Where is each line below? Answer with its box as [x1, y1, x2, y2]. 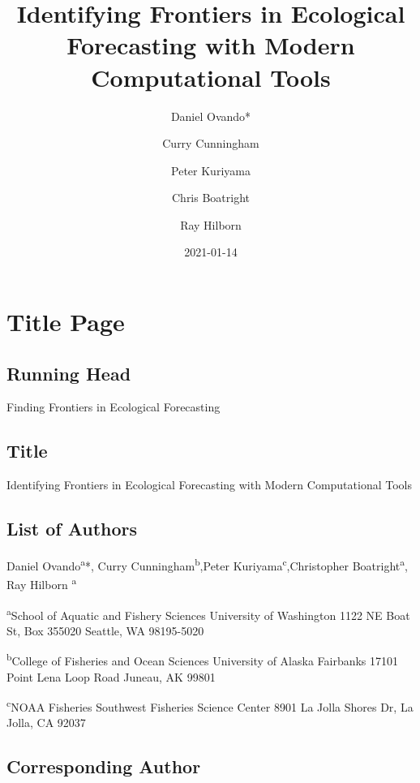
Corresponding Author [6, 754, 201, 779]
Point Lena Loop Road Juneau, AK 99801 [6, 668, 216, 685]
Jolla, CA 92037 [6, 714, 86, 731]
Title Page [6, 305, 125, 338]
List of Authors [6, 516, 138, 541]
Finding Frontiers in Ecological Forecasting [6, 398, 221, 415]
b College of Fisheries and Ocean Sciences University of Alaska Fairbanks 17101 [6, 650, 399, 669]
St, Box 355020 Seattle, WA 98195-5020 [6, 622, 204, 639]
